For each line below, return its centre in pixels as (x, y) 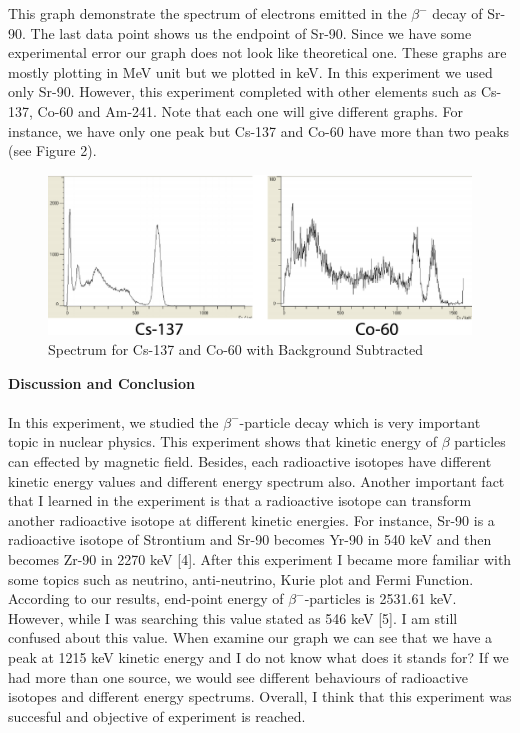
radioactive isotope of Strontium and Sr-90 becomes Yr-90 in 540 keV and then (250, 539)
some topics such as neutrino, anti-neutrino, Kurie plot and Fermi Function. (241, 578)
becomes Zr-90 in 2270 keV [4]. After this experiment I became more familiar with (260, 558)
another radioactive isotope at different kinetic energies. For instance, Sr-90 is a (251, 519)
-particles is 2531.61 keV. (380, 598)
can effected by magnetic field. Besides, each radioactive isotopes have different (250, 460)
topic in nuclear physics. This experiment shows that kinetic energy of (223, 441)
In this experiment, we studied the (113, 421)
